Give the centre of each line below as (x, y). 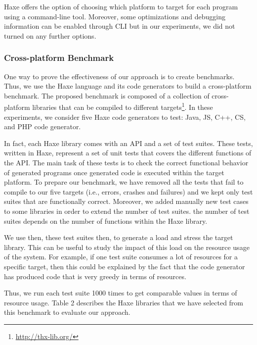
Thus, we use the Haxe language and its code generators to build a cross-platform (128, 86)
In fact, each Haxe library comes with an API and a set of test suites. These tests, (128, 143)
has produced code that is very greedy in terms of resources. (95, 276)
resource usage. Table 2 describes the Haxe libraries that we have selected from (124, 302)
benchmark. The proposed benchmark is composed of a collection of (107, 95)
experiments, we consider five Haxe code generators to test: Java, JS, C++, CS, (125, 117)
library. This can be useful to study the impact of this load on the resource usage (127, 247)
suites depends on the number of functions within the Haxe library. (106, 221)
